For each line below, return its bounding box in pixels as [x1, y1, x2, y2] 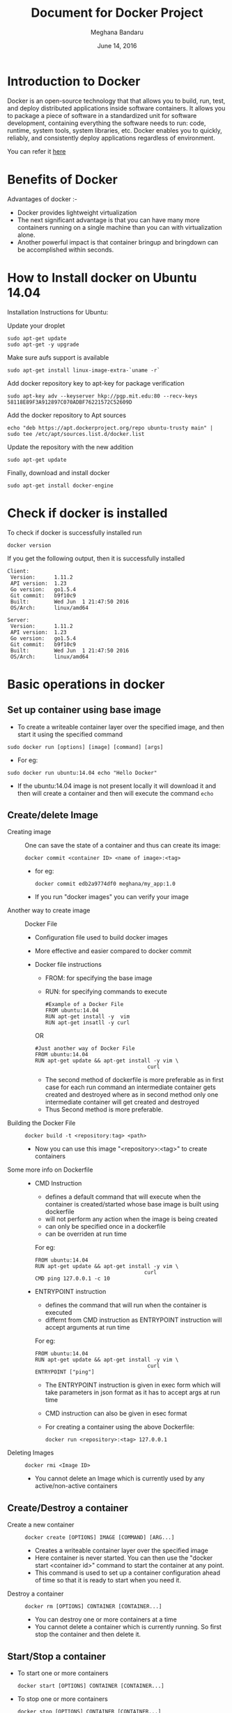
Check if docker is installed [7, 505, 168, 521]
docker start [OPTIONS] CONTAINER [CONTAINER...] [17, 1682, 165, 1689]
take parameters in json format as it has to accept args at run [45, 1388, 221, 1397]
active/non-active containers [34, 1482, 118, 1490]
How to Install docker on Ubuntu [7, 270, 197, 286]
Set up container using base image [7, 704, 162, 716]
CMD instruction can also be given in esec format [45, 1409, 187, 1417]
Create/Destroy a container [7, 1502, 129, 1514]
